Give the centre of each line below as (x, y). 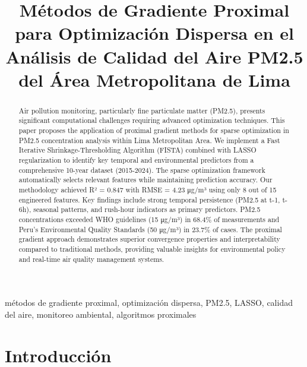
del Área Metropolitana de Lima (154, 79)
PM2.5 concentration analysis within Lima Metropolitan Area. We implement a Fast (149, 140)
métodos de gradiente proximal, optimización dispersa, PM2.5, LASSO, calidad (149, 303)
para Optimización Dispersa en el (154, 33)
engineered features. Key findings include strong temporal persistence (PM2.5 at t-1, (149, 199)
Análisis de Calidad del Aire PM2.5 (154, 56)
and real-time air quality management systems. (91, 259)
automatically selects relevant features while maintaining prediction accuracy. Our (145, 180)
